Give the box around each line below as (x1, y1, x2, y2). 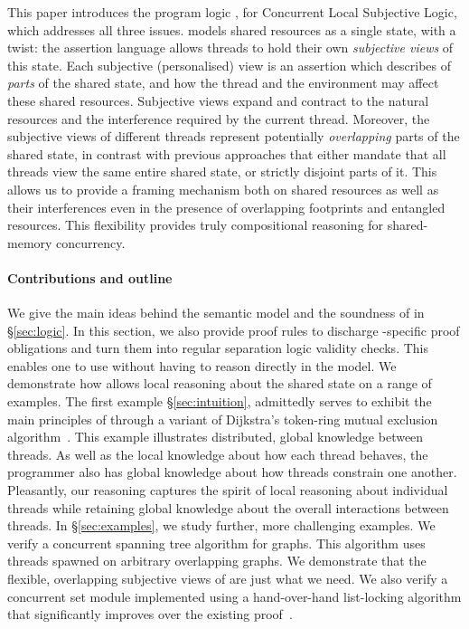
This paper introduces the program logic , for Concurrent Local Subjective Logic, (7, 3, 457, 21)
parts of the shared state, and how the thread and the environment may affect (7, 73, 439, 92)
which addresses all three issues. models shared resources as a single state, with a (7, 20, 456, 39)
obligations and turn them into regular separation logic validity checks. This (7, 338, 428, 357)
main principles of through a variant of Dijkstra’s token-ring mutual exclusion (7, 409, 438, 428)
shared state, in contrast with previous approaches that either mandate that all (7, 144, 446, 163)
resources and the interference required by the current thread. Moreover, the (7, 109, 430, 128)
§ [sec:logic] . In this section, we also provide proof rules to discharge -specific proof (7, 320, 460, 339)
